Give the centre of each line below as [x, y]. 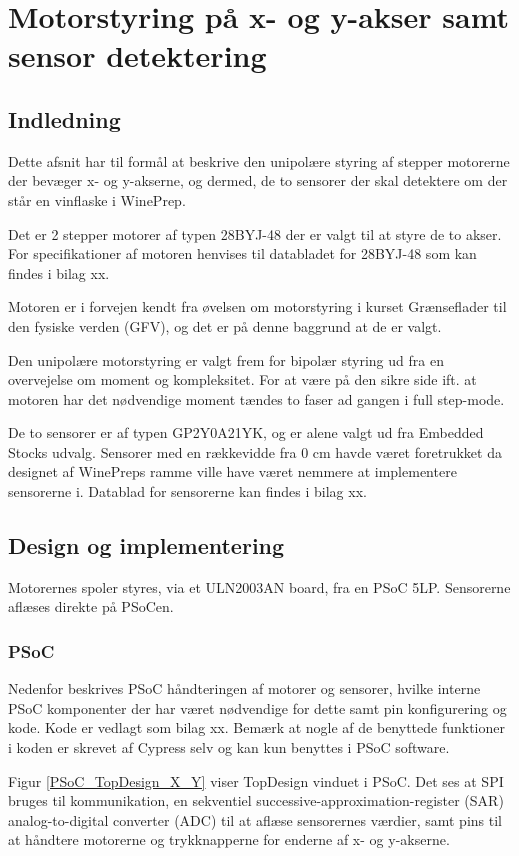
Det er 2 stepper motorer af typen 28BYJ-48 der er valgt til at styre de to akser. [255, 233]
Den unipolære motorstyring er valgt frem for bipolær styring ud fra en [226, 359]
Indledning [64, 118]
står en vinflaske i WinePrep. [97, 199]
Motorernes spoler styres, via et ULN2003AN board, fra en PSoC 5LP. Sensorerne [259, 586]
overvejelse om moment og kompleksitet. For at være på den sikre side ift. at [242, 379]
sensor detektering [137, 55]
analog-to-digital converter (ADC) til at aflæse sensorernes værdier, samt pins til [255, 819]
